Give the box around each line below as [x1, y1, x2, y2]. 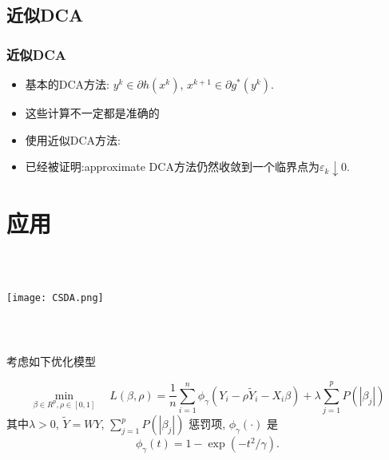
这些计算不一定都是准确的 [25, 105, 160, 121]
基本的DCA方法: [25, 76, 109, 92]
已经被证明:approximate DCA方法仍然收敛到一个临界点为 [25, 158, 320, 175]
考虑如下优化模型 [6, 353, 96, 370]
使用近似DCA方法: [25, 131, 121, 148]
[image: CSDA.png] [6, 291, 104, 303]
